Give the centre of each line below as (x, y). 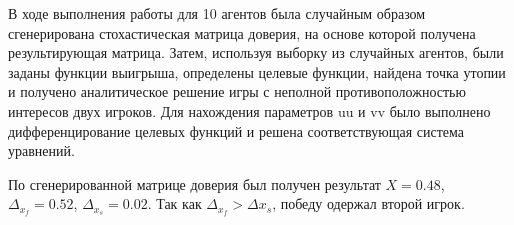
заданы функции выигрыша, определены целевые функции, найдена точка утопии (257, 71)
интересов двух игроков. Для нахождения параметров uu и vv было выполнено (249, 110)
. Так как (174, 203)
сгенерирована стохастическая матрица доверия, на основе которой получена (242, 32)
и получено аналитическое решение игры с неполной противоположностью (237, 91)
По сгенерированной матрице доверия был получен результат (194, 183)
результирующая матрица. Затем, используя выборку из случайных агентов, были (256, 52)
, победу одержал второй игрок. (368, 203)
